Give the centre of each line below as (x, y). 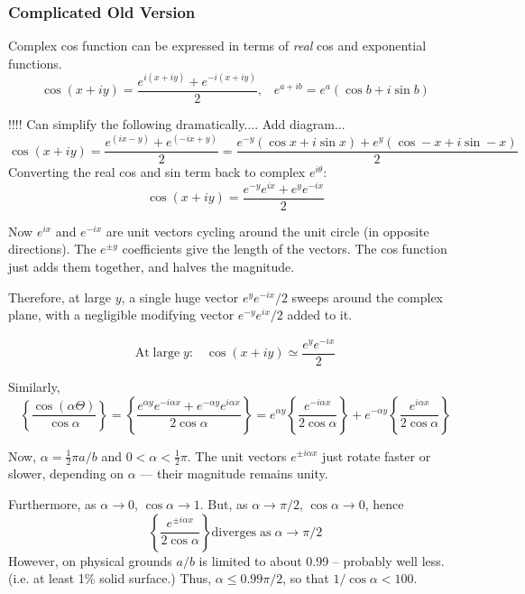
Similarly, (34, 386)
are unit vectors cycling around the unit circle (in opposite (267, 231)
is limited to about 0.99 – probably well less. (322, 560)
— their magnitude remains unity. (234, 473)
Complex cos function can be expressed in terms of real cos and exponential (217, 46)
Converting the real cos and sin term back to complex (157, 172)
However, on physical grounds (90, 560)
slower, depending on (66, 473)
